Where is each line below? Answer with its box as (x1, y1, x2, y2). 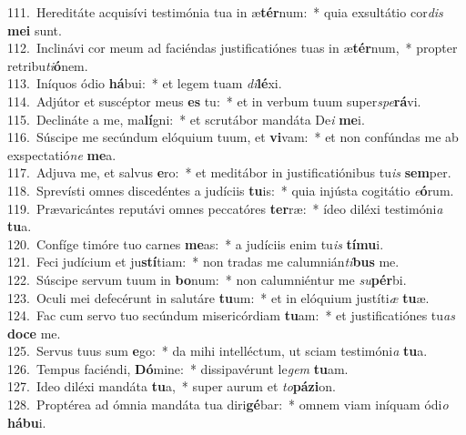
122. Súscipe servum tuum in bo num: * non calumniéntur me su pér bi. (7, 269, 407, 288)
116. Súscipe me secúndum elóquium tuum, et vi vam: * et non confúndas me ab (7, 127, 459, 147)
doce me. (7, 323, 61, 342)
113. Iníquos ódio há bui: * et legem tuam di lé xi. (7, 74, 282, 93)
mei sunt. (7, 20, 62, 39)
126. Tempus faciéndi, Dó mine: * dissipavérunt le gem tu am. (7, 359, 349, 378)
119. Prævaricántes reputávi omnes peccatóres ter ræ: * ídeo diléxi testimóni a (7, 198, 443, 217)
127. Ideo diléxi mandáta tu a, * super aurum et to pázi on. (7, 377, 336, 396)
